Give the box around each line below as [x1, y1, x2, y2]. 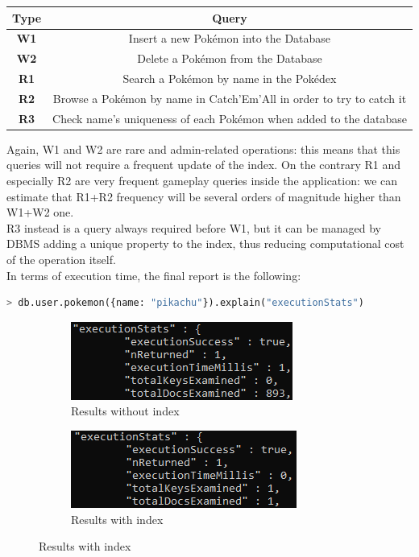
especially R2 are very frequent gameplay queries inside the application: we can [6, 172, 398, 188]
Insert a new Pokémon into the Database [128, 30, 331, 47]
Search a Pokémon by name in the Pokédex [122, 70, 337, 87]
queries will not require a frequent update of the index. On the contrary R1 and [6, 156, 400, 173]
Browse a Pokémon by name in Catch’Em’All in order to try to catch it [52, 89, 407, 106]
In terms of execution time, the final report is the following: [6, 266, 301, 283]
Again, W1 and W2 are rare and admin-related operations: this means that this [6, 140, 400, 157]
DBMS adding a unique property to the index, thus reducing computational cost [6, 235, 404, 252]
